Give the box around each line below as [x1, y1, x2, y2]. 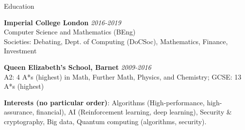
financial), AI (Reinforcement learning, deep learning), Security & [36, 107, 232, 117]
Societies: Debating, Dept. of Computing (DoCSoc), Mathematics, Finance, [4, 36, 228, 46]
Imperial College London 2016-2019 [4, 17, 121, 27]
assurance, [4, 107, 34, 117]
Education [4, 1, 34, 11]
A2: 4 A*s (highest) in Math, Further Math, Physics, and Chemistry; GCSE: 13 [4, 71, 242, 81]
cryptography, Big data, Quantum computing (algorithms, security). [4, 116, 207, 126]
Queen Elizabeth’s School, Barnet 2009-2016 [4, 62, 151, 72]
